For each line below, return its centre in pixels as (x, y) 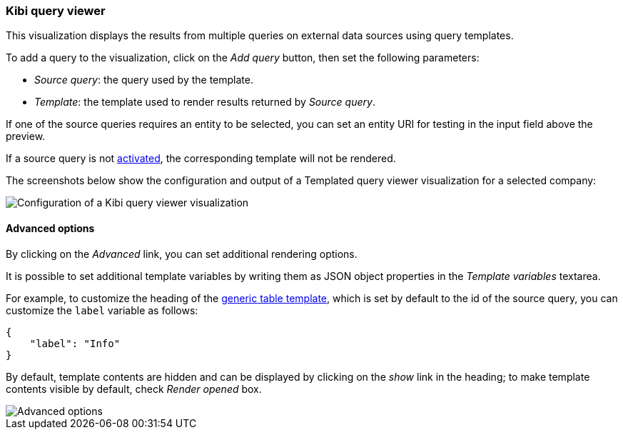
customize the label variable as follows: (102, 310)
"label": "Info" (75, 343)
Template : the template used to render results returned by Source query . (205, 102)
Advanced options (50, 228)
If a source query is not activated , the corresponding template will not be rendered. (201, 159)
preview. (26, 136)
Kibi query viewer (56, 11)
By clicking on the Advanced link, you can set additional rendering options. (182, 254)
